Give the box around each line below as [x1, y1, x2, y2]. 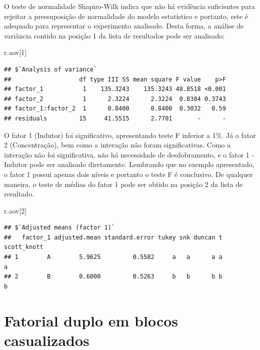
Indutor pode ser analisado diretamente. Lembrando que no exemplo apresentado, [4, 159, 254, 169]
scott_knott [4, 243, 43, 251]
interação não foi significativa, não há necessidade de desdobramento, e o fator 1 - [4, 149, 254, 159]
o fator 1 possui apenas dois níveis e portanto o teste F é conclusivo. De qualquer [4, 168, 253, 179]
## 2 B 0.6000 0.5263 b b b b [4, 273, 222, 280]
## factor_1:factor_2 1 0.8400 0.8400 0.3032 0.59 [4, 105, 226, 112]
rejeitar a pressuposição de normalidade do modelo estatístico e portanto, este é [4, 10, 248, 21]
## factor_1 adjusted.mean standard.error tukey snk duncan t [4, 233, 222, 241]
